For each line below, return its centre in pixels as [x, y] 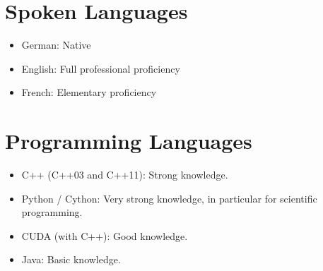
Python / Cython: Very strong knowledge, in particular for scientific [169, 198]
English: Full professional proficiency [101, 68]
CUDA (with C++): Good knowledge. [105, 235]
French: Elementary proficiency [89, 92]
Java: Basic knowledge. [71, 259]
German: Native [56, 45]
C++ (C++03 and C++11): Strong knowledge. [125, 175]
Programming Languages [129, 141]
